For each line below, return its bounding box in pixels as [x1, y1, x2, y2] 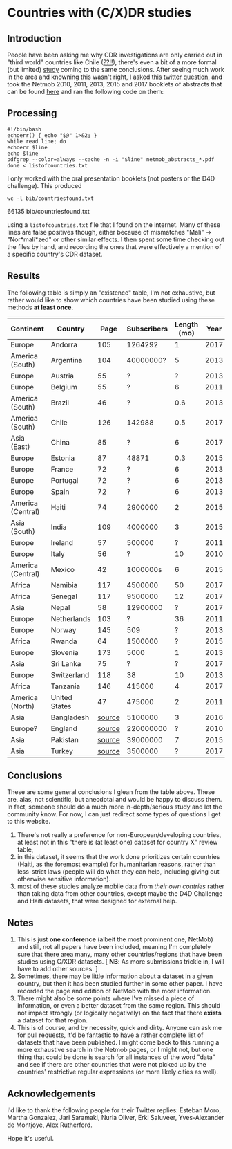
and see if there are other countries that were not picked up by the [17, 1060, 207, 1069]
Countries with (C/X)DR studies [7, 5, 192, 21]
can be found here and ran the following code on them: [7, 88, 164, 95]
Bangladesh [50, 713, 90, 722]
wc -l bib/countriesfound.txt [7, 195, 95, 202]
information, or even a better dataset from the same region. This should [17, 1002, 221, 1010]
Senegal [50, 591, 78, 601]
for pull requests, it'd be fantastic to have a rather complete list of [17, 1031, 204, 1039]
